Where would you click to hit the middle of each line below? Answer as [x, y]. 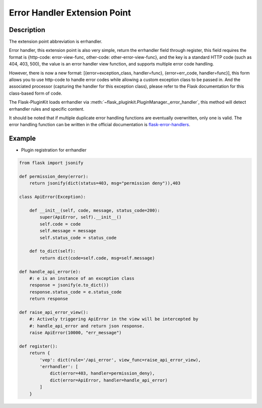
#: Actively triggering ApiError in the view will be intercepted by [114, 319]
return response [49, 299]
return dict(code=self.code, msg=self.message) [97, 258]
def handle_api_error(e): [50, 271]
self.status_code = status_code [78, 237]
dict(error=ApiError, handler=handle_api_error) [109, 380]
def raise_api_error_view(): [54, 312]
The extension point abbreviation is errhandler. [56, 42]
